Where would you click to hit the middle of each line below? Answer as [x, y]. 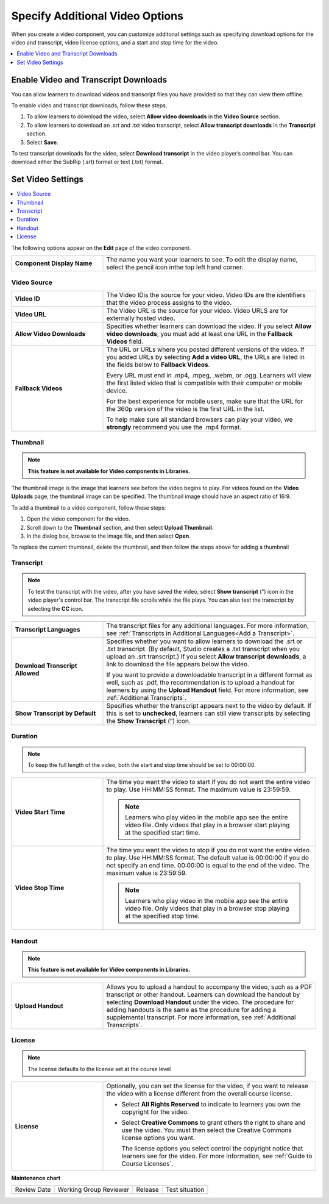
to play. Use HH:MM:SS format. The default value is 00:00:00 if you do [207, 858]
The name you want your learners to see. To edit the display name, [202, 259]
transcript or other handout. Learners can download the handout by [203, 994]
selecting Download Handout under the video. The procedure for [200, 1002]
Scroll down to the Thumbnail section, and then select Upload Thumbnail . [120, 527]
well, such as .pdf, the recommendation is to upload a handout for [200, 682]
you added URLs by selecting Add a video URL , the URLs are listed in [205, 357]
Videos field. [125, 341]
